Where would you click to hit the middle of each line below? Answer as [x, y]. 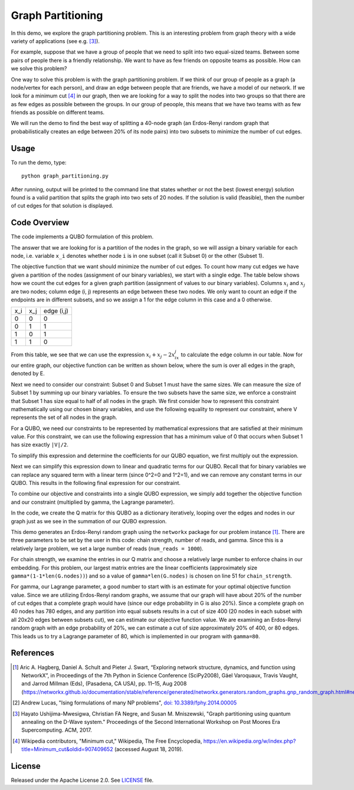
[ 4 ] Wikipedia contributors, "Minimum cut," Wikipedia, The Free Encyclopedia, [107, 741]
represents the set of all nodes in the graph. [64, 417]
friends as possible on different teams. [58, 113]
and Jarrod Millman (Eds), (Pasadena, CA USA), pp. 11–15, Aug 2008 [104, 684]
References [32, 653]
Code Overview [40, 223]
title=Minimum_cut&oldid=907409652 [67, 749]
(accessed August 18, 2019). [149, 749]
